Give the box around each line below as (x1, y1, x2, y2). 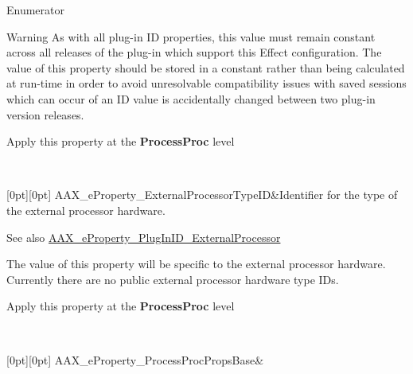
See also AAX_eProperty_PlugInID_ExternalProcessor (6, 228, 281, 245)
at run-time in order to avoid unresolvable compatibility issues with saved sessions (6, 75, 407, 92)
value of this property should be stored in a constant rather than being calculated (6, 59, 405, 76)
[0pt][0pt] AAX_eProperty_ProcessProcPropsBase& (6, 351, 264, 368)
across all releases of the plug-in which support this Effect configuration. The (6, 44, 382, 60)
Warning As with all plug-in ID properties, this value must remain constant (6, 28, 376, 45)
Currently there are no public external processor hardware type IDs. (6, 271, 339, 287)
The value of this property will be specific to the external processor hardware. (6, 255, 386, 272)
